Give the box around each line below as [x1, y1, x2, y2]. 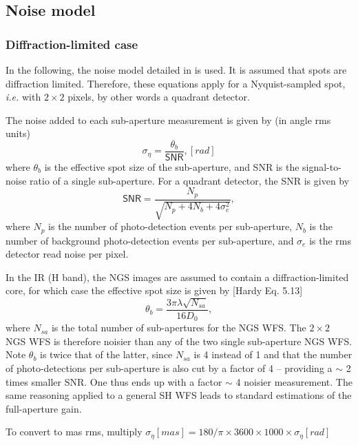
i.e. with [6, 90, 41, 104]
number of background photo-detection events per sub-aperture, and [6, 233, 294, 247]
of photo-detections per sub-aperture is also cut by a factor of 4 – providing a [6, 361, 333, 375]
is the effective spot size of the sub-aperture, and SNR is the [44, 160, 299, 174]
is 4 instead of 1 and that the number [193, 347, 352, 362]
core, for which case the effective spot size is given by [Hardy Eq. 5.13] [6, 283, 303, 298]
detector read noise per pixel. [6, 247, 129, 261]
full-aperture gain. [6, 401, 82, 415]
